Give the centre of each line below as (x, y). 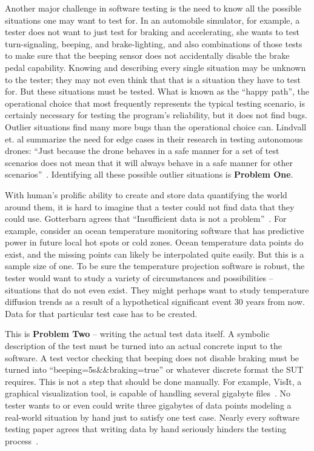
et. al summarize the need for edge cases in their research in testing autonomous (154, 139)
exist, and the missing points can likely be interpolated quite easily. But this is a (155, 254)
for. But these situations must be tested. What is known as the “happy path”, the (157, 91)
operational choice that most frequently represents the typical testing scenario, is (155, 103)
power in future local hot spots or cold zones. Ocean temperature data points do (154, 242)
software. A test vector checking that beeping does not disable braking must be (152, 357)
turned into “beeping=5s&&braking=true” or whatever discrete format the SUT (154, 369)
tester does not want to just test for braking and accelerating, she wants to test (152, 32)
